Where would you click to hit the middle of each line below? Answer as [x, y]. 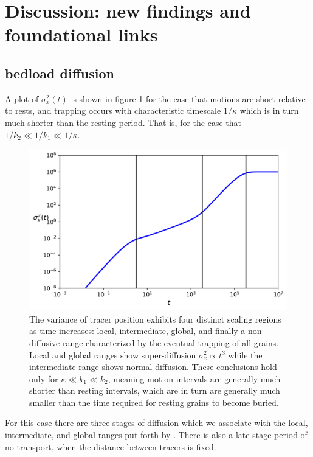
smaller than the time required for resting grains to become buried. [154, 402]
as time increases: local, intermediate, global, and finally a [137, 331]
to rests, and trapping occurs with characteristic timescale [113, 110]
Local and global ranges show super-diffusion [113, 354]
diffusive [45, 342]
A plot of [22, 98]
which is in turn [269, 110]
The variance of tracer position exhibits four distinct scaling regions [155, 319]
